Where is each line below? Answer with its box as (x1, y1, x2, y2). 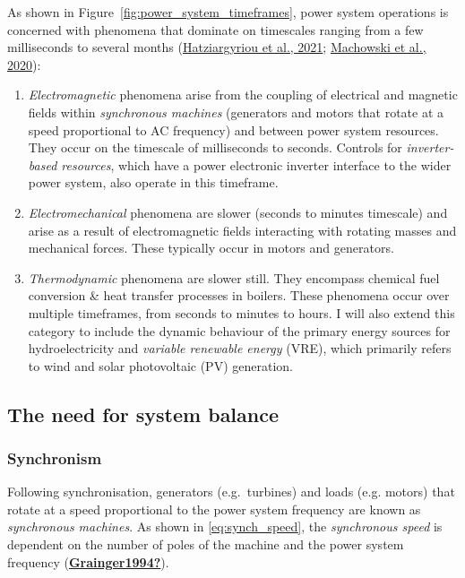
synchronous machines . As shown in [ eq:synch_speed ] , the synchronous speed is (7, 517, 443, 536)
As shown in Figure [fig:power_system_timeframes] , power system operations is (7, 3, 449, 21)
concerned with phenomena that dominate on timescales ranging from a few (7, 20, 424, 39)
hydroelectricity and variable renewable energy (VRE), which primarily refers (28, 339, 452, 358)
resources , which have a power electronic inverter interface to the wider (61, 155, 452, 174)
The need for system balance (7, 400, 280, 427)
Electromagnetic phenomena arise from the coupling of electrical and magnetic (28, 85, 458, 104)
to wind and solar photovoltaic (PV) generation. (28, 356, 293, 375)
